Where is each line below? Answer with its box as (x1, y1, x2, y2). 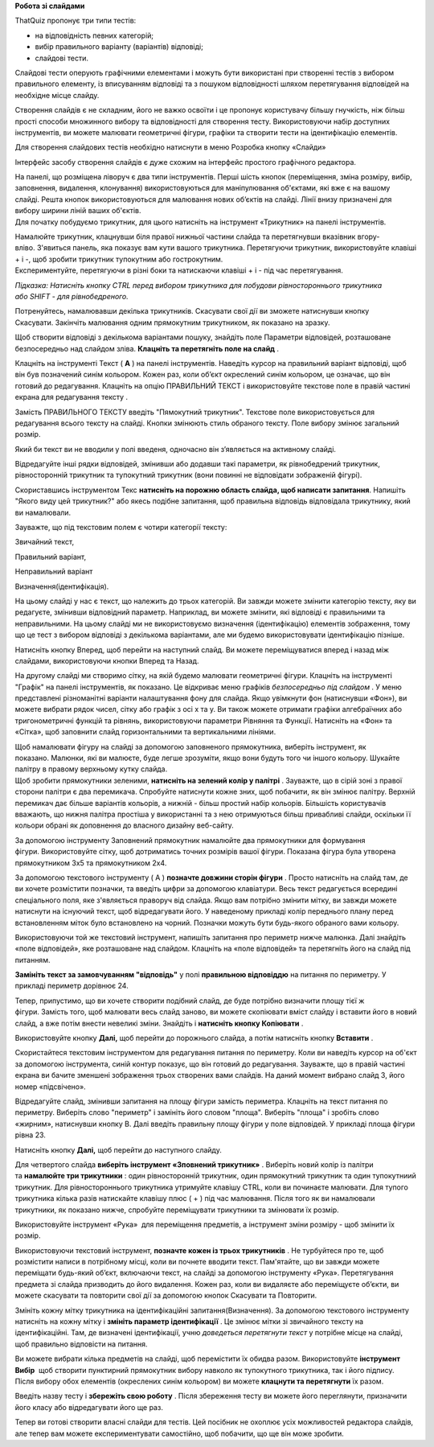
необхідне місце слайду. (14, 90, 100, 100)
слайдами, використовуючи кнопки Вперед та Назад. (14, 656, 200, 665)
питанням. (14, 955, 51, 964)
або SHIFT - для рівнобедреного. (14, 291, 129, 301)
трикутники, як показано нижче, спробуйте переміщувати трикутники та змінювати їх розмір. (14, 1205, 339, 1215)
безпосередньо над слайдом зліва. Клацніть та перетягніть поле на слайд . (14, 343, 280, 353)
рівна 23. (14, 1130, 46, 1140)
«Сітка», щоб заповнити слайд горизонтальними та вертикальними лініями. (14, 727, 276, 737)
